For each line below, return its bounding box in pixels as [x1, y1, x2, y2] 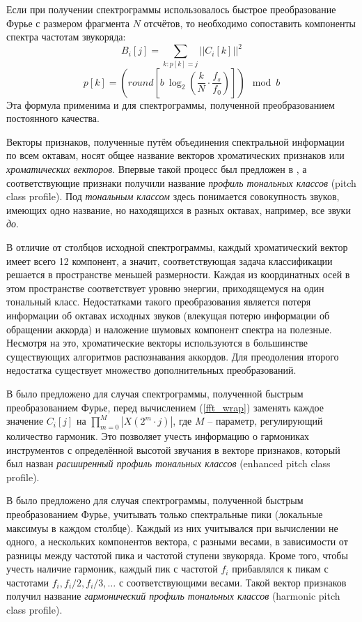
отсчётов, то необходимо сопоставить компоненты [143, 15, 356, 30]
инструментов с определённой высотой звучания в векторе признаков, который [6, 442, 340, 457]
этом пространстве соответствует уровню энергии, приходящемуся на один [6, 280, 324, 295]
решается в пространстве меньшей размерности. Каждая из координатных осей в [6, 267, 350, 282]
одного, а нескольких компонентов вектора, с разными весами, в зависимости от [6, 534, 348, 549]
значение [6, 414, 44, 428]
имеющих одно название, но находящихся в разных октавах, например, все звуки [6, 202, 351, 217]
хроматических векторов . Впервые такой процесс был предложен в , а [6, 162, 307, 176]
